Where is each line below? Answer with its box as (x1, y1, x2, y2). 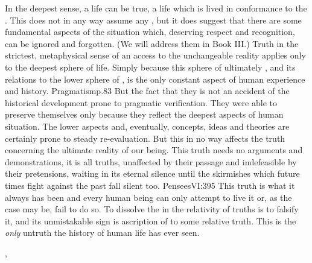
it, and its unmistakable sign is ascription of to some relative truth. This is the (5, 214, 296, 227)
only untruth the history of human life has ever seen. (5, 226, 200, 239)
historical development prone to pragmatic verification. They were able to (5, 96, 277, 109)
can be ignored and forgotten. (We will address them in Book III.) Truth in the (5, 37, 299, 49)
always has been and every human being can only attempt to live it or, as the (5, 191, 292, 203)
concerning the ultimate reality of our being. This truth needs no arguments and (5, 144, 303, 156)
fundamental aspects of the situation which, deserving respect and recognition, (5, 25, 295, 38)
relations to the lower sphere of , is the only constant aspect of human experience (5, 72, 305, 85)
